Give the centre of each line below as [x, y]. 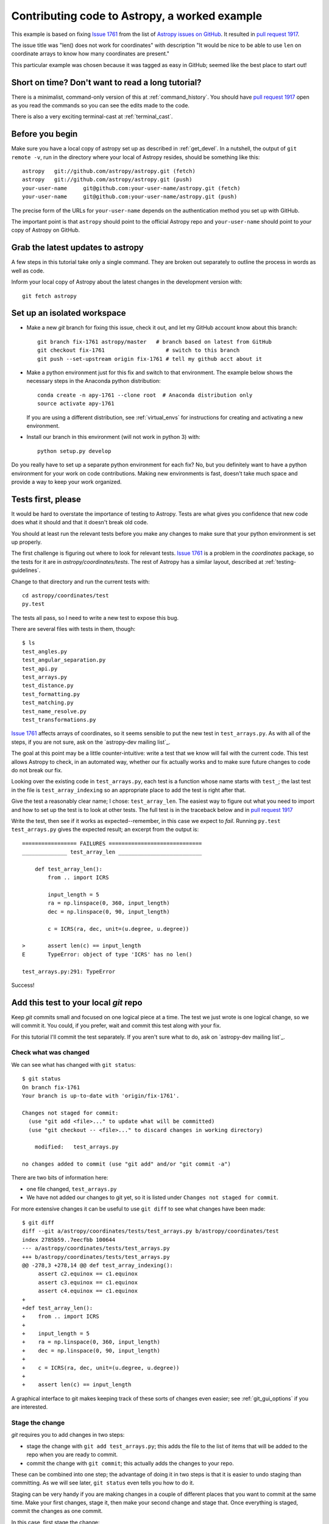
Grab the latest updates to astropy [77, 248]
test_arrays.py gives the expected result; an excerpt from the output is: [105, 830]
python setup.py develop [74, 451]
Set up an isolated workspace [69, 313]
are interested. [30, 1407]
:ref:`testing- [281, 561]
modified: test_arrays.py [76, 1147]
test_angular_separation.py [64, 660]
